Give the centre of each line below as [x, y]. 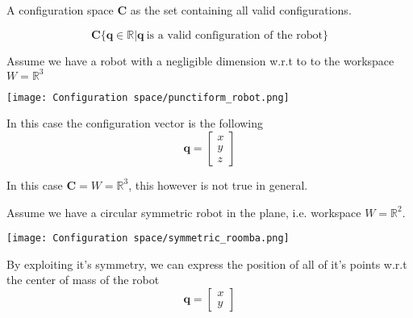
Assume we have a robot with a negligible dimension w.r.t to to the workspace [200, 60]
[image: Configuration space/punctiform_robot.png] [148, 97]
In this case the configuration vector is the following [135, 123]
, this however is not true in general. [218, 184]
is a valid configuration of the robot [234, 35]
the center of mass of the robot [83, 280]
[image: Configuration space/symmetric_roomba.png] [148, 238]
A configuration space [60, 10]
